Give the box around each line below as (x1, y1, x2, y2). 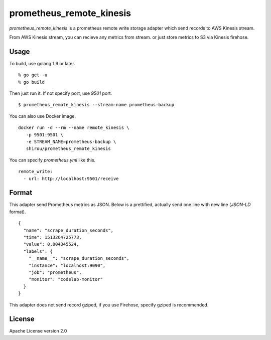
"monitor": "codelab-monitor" (28, 276, 103, 282)
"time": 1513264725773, (23, 235, 82, 240)
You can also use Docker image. (9, 113, 76, 119)
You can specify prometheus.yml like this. (9, 157, 96, 163)
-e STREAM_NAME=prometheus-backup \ (26, 138, 116, 144)
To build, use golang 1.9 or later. (9, 60, 75, 66)
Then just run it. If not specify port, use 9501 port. (9, 90, 112, 96)
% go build (18, 79, 45, 85)
